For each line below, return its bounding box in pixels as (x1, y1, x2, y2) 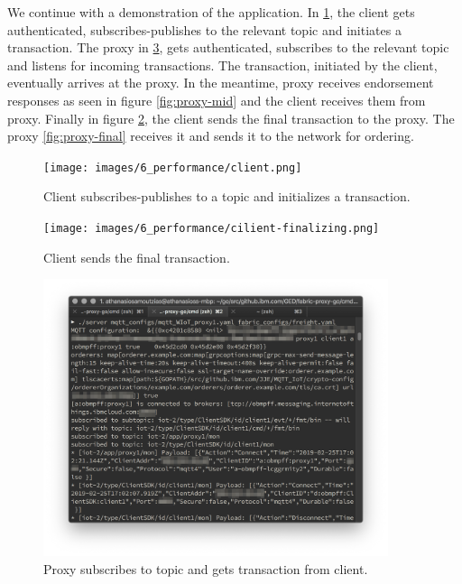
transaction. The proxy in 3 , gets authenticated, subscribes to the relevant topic (7, 38, 449, 57)
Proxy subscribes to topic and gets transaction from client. (43, 559, 368, 578)
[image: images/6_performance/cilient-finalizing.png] (43, 222, 380, 235)
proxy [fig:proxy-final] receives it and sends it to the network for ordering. (7, 126, 414, 145)
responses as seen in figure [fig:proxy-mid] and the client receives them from (7, 90, 426, 109)
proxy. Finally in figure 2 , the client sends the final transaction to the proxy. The (7, 108, 455, 127)
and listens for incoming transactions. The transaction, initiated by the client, (7, 55, 438, 74)
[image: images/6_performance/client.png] (43, 161, 302, 174)
